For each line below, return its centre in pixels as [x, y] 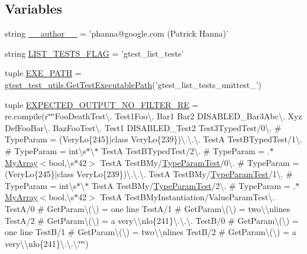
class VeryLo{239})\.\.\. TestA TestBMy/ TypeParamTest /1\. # [175, 174]
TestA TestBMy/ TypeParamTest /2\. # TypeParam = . [193, 185]
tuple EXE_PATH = [43, 73]
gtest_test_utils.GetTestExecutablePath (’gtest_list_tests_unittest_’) [133, 84]
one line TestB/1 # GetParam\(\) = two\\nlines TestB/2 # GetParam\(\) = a [151, 232]
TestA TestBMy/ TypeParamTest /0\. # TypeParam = [200, 162]
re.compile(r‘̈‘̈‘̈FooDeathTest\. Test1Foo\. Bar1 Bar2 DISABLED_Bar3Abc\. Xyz [153, 116]
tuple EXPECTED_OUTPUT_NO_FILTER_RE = [102, 104]
